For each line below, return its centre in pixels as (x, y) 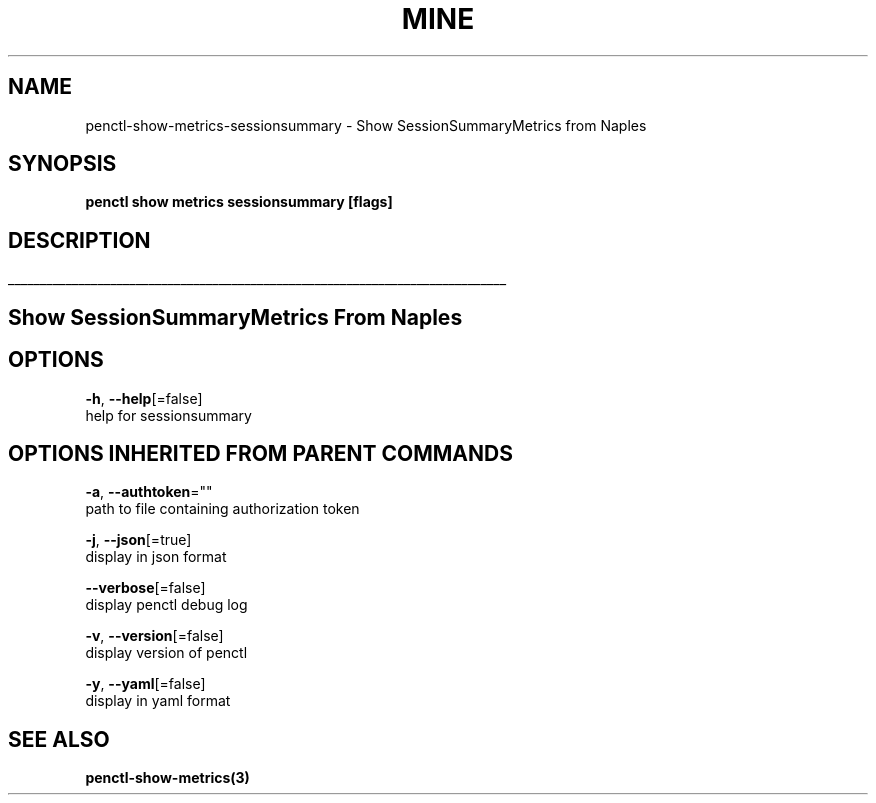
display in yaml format (158, 701)
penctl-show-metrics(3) (167, 778)
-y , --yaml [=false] (145, 684)
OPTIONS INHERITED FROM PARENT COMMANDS (260, 453)
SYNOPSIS (62, 164)
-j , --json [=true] (138, 540)
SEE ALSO (59, 739)
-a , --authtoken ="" (149, 492)
